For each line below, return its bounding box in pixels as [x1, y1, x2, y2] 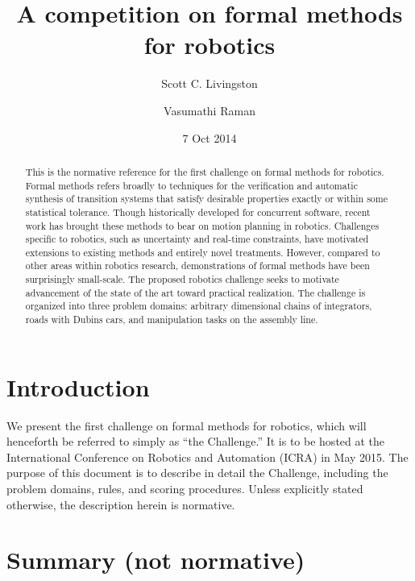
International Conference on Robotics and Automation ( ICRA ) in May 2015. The [6, 448, 409, 465]
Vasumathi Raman [164, 102, 255, 118]
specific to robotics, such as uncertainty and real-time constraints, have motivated [25, 232, 369, 246]
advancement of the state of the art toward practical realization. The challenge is [25, 285, 366, 299]
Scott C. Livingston [161, 75, 258, 92]
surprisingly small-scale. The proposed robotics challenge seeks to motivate [25, 272, 339, 286]
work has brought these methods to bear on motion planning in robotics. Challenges [25, 218, 380, 232]
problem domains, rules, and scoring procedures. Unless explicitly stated [6, 480, 363, 497]
